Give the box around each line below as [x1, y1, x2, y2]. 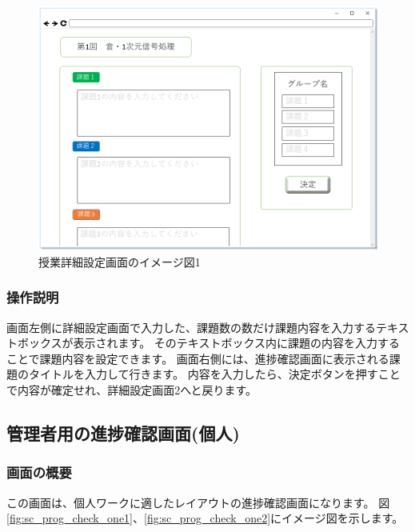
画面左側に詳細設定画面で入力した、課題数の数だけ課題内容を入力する [6, 318, 376, 335]
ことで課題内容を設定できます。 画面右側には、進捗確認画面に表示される [6, 350, 389, 366]
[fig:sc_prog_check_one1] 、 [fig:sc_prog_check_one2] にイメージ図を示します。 [6, 510, 404, 526]
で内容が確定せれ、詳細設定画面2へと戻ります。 [6, 382, 257, 398]
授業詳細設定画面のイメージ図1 [38, 253, 201, 270]
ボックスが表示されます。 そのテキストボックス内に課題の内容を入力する [17, 334, 400, 351]
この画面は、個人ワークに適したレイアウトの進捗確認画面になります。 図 [6, 494, 390, 510]
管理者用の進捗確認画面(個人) [6, 421, 240, 446]
